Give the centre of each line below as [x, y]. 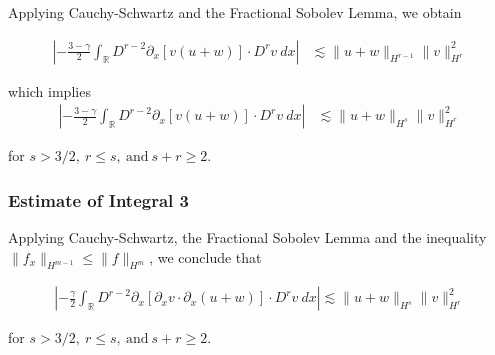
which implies [49, 90]
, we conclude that [205, 256]
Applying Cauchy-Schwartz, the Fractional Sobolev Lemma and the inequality [247, 237]
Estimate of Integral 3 [98, 199]
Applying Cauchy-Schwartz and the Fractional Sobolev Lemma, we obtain [235, 12]
